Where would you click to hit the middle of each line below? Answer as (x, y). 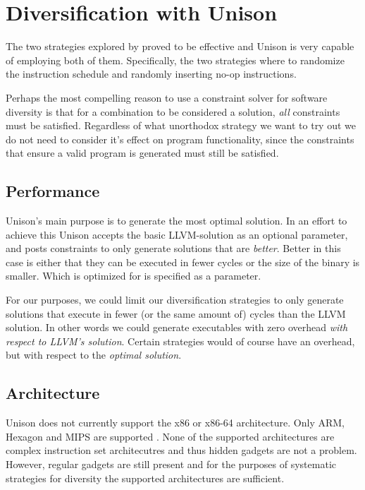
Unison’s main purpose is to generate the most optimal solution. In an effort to (177, 221)
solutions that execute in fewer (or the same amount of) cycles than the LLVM (176, 313)
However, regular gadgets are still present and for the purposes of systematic (171, 464)
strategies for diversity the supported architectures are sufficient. (145, 478)
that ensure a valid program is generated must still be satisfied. (142, 153)
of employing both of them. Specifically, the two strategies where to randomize (175, 60)
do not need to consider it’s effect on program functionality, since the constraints (180, 139)
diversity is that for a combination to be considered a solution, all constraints (173, 111)
